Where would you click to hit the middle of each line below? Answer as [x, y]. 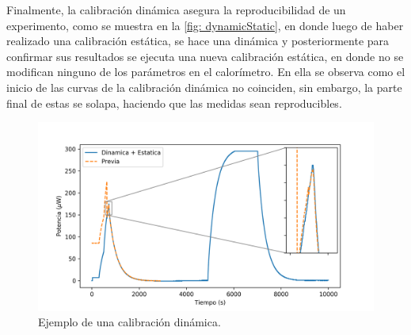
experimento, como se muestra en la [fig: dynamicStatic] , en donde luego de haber [205, 25]
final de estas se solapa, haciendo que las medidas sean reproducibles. [174, 103]
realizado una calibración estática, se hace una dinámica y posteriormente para [198, 41]
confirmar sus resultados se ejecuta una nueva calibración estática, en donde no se [205, 56]
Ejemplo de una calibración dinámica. [129, 322]
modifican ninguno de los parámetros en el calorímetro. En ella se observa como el [206, 72]
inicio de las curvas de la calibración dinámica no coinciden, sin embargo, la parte [204, 87]
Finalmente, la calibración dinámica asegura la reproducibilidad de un [176, 10]
